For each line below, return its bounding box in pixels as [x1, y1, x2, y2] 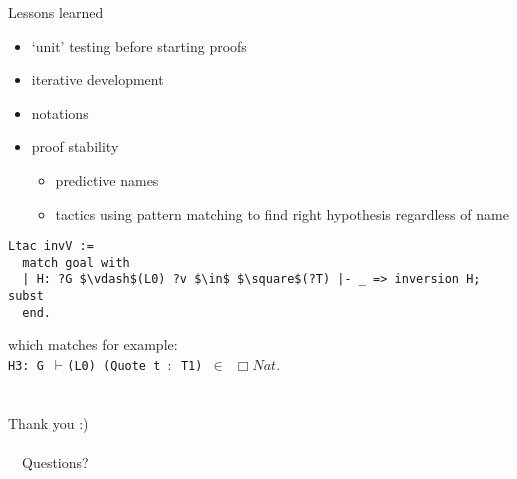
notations [31, 102, 89, 123]
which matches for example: [8, 334, 178, 355]
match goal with [22, 255, 130, 270]
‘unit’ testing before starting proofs [31, 35, 247, 56]
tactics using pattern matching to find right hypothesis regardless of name [55, 203, 509, 224]
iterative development [31, 69, 164, 90]
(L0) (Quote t [67, 359, 161, 374]
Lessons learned [8, 2, 104, 22]
